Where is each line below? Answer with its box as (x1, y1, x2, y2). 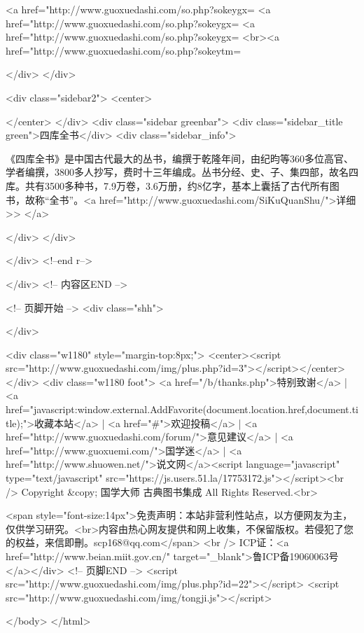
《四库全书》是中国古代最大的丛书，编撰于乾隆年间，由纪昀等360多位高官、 (6, 151, 353, 165)
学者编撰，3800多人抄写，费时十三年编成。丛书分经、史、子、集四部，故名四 (6, 165, 358, 179)
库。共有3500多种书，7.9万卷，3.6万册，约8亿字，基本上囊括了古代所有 (6, 178, 330, 193)
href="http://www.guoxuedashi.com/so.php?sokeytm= (6, 43, 241, 57)
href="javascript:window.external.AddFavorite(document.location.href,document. (6, 402, 352, 417)
